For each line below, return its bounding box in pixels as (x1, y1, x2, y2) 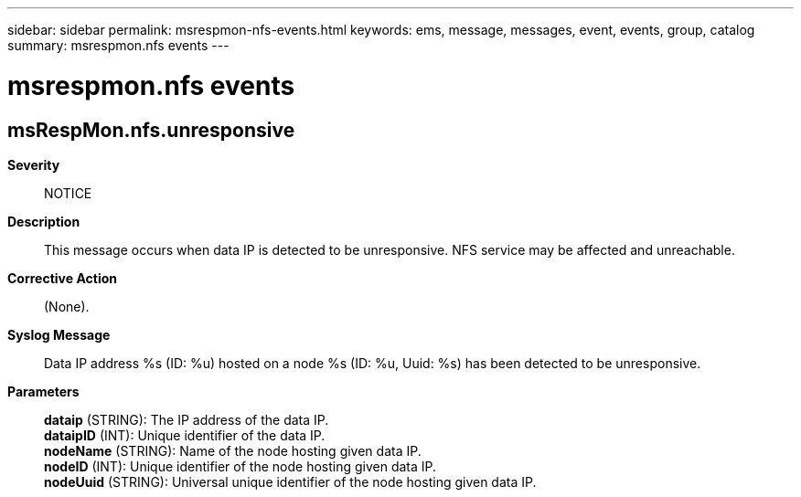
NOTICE (44, 185, 92, 201)
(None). (44, 298, 90, 314)
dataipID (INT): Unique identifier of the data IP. (44, 427, 326, 443)
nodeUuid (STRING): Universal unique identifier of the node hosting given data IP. (44, 473, 537, 490)
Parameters (7, 383, 80, 399)
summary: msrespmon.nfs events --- (7, 37, 230, 53)
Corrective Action (7, 270, 117, 286)
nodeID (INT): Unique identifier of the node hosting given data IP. (44, 458, 437, 474)
